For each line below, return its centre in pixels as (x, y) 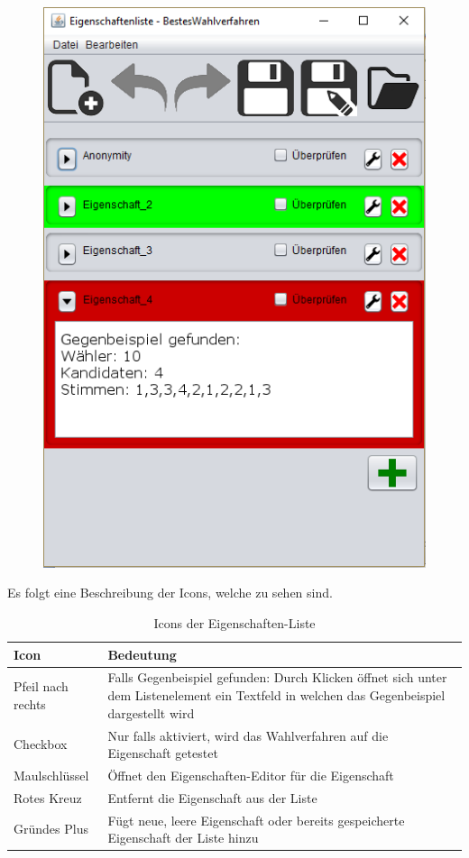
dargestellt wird (151, 712)
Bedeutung (142, 654)
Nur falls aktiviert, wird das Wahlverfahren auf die (248, 735)
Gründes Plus (51, 829)
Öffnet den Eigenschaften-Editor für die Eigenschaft (251, 775)
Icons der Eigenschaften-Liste (234, 623)
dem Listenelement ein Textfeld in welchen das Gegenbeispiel (276, 695)
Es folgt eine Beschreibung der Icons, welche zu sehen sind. (170, 593)
